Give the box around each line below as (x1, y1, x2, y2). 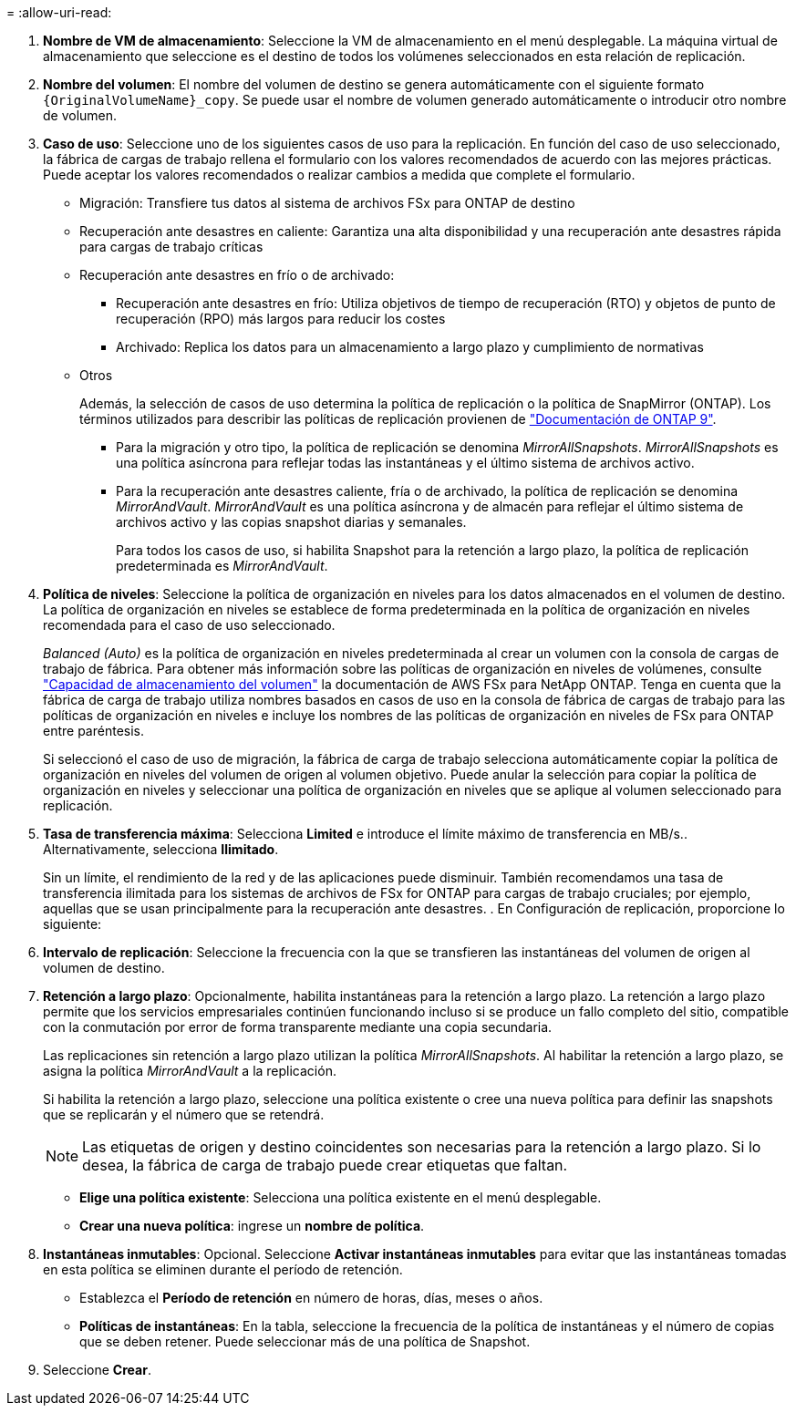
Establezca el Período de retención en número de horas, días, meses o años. (79, 1290, 543, 1305)
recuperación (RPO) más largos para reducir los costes (116, 311, 446, 326)
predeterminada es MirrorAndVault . (116, 558, 328, 573)
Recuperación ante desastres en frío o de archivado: (79, 267, 395, 283)
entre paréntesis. (43, 723, 145, 738)
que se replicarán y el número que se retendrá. (43, 1107, 325, 1122)
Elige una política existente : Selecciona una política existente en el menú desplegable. (79, 1190, 602, 1205)
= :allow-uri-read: (6, 5, 112, 20)
